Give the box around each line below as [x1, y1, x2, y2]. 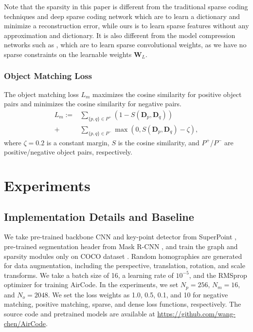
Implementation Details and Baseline [4, 209, 194, 224]
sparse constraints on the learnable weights [4, 49, 132, 59]
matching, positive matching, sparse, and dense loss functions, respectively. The [4, 299, 241, 309]
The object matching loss [4, 89, 79, 99]
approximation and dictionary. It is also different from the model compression [4, 30, 235, 40]
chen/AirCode [4, 318, 46, 328]
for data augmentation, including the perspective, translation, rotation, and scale [4, 260, 245, 271]
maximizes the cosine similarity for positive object [92, 89, 242, 99]
